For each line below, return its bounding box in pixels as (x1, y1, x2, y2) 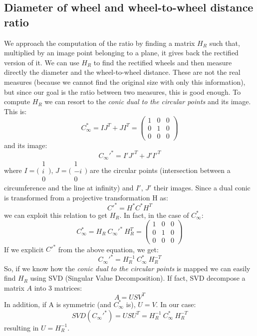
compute (4, 96, 30, 107)
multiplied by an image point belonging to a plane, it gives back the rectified (4, 47, 239, 58)
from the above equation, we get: (58, 244, 159, 254)
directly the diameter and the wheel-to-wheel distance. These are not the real (4, 67, 241, 77)
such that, (209, 37, 240, 48)
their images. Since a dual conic (154, 182, 251, 193)
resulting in (4, 322, 39, 333)
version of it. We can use (4, 57, 79, 67)
